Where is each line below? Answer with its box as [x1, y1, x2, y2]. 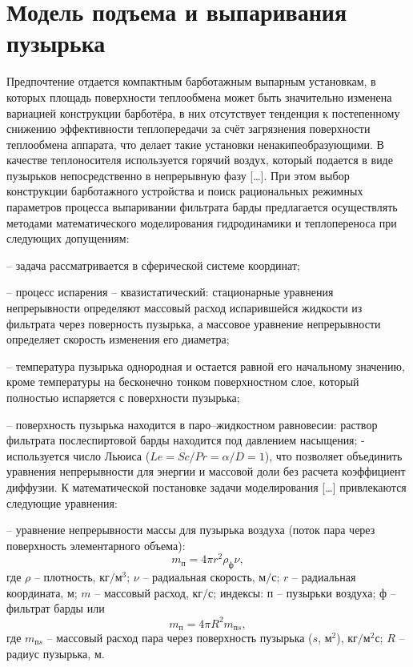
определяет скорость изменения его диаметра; [6, 331, 230, 348]
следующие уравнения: [6, 494, 118, 511]
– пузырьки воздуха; [277, 584, 376, 601]
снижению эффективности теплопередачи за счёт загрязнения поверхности [6, 120, 371, 137]
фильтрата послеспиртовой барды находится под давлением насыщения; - [6, 432, 365, 448]
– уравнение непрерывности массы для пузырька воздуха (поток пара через [6, 521, 375, 538]
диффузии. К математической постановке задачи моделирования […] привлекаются [6, 478, 407, 495]
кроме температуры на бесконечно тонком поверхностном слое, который [6, 373, 359, 390]
